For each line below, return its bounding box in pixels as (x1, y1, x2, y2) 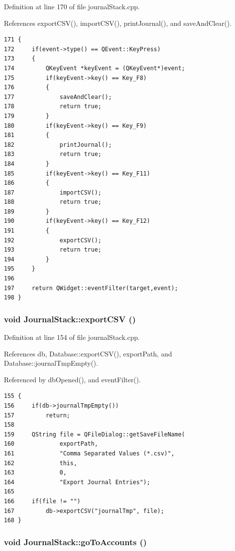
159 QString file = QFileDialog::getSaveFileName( (4, 431, 185, 438)
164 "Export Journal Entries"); (4, 478, 150, 486)
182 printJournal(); (4, 141, 112, 148)
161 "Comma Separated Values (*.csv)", (4, 450, 175, 457)
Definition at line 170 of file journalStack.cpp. (4, 1, 140, 11)
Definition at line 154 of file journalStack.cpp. (4, 332, 140, 342)
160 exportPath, (4, 440, 98, 448)
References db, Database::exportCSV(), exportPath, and (4, 348, 172, 358)
